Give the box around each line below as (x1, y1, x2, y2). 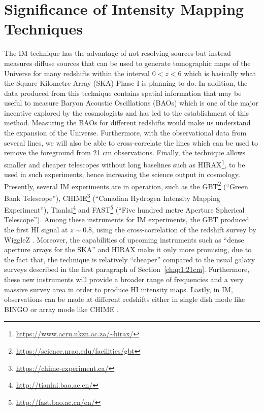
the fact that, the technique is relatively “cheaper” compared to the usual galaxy (4, 254, 255, 264)
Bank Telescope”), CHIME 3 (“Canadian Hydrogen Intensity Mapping (4, 191, 220, 203)
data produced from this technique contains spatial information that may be (4, 87, 242, 98)
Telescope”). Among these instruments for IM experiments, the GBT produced (4, 214, 249, 225)
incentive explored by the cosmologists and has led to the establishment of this (4, 107, 249, 118)
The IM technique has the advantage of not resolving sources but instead (4, 48, 231, 58)
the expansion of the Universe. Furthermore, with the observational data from (4, 127, 247, 138)
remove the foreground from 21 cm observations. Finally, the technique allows (4, 147, 246, 158)
